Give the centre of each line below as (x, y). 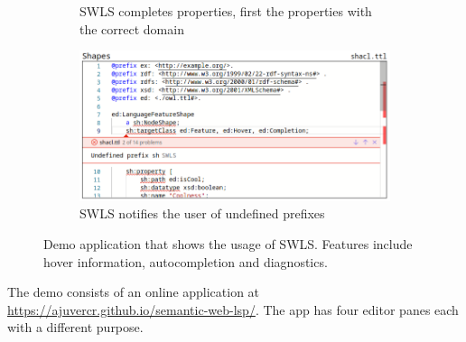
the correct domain (132, 28)
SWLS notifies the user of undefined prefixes (202, 213)
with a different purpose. (75, 327)
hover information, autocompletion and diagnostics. (186, 261)
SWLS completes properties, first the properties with (226, 11)
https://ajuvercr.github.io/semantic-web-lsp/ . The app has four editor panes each (233, 309)
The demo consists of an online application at (134, 292)
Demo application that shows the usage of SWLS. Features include (228, 243)
